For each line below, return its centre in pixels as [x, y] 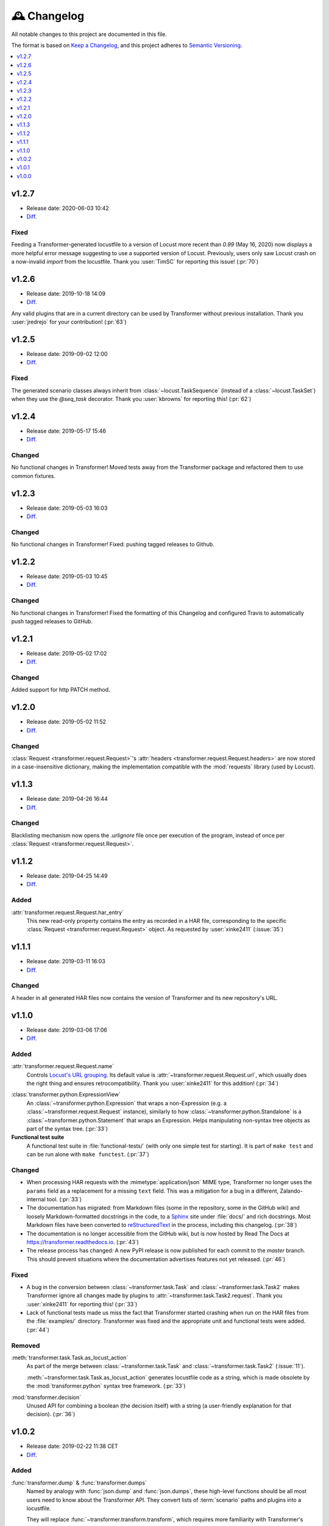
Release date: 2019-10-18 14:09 [66, 294]
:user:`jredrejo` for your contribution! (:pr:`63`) [69, 322]
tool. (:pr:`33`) [64, 1199]
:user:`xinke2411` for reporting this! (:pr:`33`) [82, 1304]
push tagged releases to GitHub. [52, 621]
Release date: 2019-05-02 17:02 [67, 653]
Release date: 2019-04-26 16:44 [67, 799]
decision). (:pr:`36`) [51, 1414]
